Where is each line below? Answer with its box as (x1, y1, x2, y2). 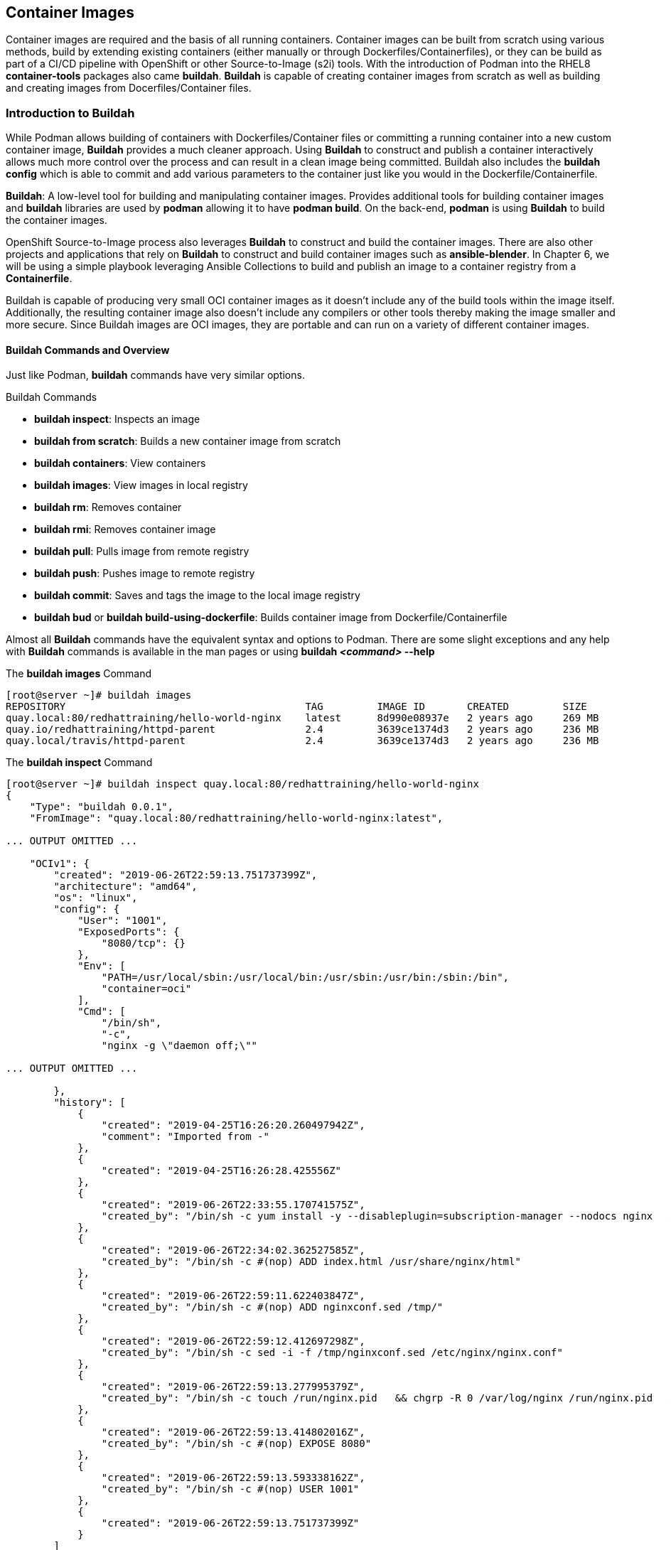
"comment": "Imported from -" (101, 1131, 269, 1143)
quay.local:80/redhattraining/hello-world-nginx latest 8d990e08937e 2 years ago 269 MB (6, 712, 599, 724)
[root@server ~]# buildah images (6, 689, 192, 701)
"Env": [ (77, 960, 126, 972)
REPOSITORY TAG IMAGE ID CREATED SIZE (6, 701, 587, 713)
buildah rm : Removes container (34, 501, 182, 514)
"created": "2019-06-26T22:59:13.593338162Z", (101, 1472, 365, 1484)
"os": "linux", (53, 892, 138, 904)
